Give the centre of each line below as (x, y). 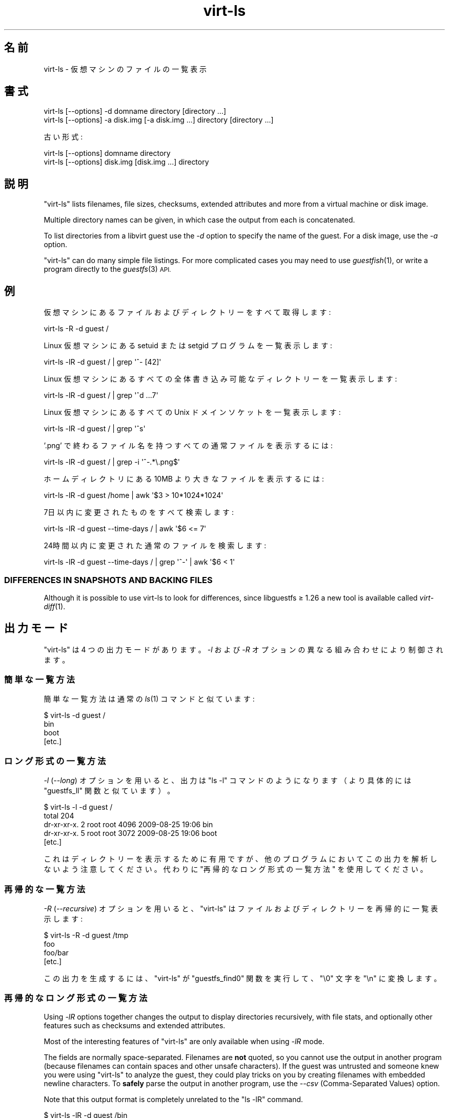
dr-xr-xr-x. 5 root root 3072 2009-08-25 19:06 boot (130, 833)
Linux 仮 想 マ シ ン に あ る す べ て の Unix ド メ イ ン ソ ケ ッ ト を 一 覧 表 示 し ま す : (192, 412)
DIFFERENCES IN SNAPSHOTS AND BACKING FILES (108, 580)
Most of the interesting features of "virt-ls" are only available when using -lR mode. (184, 1041)
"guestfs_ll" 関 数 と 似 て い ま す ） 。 (109, 791)
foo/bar (56, 952)
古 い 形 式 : (63, 137)
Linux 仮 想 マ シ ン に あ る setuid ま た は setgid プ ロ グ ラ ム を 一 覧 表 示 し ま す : (188, 346)
